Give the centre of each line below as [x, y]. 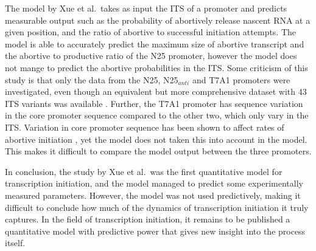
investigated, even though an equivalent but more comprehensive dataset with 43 [156, 91]
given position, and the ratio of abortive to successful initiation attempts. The [151, 32]
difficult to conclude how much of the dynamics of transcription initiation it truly [157, 207]
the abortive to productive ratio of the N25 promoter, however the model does [151, 56]
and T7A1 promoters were [241, 79]
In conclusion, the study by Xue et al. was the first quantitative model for [144, 171]
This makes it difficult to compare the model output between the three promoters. [158, 151]
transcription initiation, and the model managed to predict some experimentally [154, 183]
